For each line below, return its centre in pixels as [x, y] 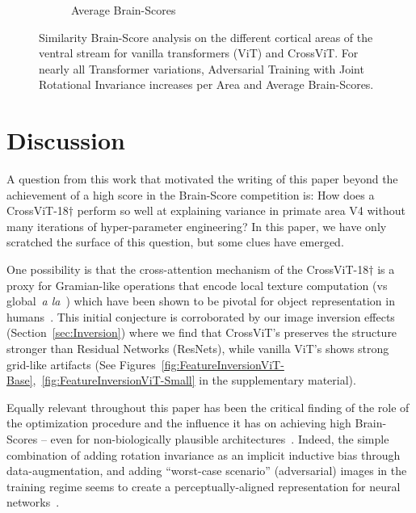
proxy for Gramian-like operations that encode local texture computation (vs [197, 285]
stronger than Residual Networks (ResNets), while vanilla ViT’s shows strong [198, 349]
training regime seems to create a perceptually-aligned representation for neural [204, 486]
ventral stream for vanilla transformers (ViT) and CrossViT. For [199, 53]
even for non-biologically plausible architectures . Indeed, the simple [220, 439]
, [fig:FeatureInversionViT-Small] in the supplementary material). [194, 380]
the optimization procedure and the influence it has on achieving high [179, 423]
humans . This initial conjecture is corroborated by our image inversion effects [201, 316]
